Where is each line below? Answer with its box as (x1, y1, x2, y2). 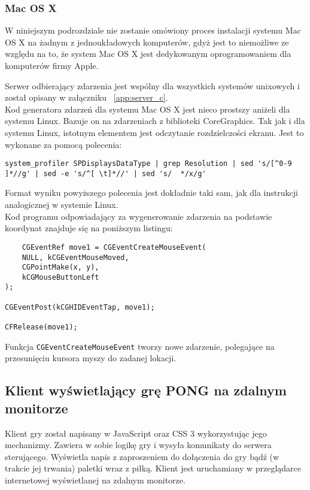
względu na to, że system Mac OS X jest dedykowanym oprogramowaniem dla (5, 47, 291, 60)
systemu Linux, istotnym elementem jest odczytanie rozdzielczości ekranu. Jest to (5, 126, 304, 138)
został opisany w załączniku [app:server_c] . (5, 91, 168, 104)
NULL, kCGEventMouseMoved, (22, 253, 129, 262)
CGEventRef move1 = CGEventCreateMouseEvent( (22, 243, 206, 252)
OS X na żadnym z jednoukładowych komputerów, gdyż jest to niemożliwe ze (5, 35, 289, 48)
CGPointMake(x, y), (22, 263, 99, 272)
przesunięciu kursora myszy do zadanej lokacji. (5, 352, 177, 364)
